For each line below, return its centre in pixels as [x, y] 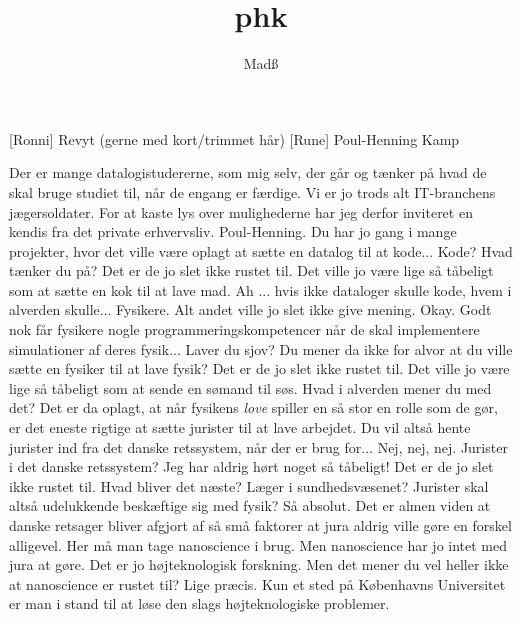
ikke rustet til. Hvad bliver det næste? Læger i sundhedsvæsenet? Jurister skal [249, 485]
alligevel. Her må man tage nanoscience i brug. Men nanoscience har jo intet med [258, 544]
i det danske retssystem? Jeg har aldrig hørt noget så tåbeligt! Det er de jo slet [251, 466]
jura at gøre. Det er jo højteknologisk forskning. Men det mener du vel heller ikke [259, 564]
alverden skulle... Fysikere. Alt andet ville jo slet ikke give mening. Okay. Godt [250, 309]
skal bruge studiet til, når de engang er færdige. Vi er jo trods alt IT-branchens [252, 191]
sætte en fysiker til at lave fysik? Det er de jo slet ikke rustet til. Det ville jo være [259, 368]
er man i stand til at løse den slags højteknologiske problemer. [199, 603]
